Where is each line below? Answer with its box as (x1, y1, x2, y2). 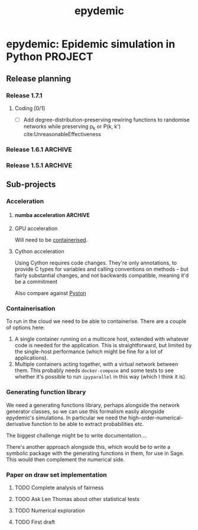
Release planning (6, 73, 72, 83)
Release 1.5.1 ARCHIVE (6, 161, 73, 169)
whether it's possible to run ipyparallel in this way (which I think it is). (14, 373, 187, 380)
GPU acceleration (14, 225, 58, 232)
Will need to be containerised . (14, 237, 88, 244)
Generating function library (6, 388, 86, 396)
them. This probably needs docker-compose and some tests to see (14, 367, 174, 374)
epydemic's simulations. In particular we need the (6, 414, 127, 421)
